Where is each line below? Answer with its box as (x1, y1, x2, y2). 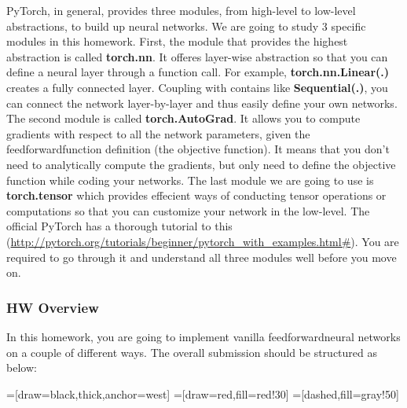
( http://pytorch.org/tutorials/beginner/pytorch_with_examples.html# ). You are (6, 233, 399, 249)
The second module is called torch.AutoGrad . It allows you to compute (6, 110, 361, 127)
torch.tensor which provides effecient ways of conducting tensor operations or (6, 187, 387, 204)
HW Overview (6, 297, 99, 317)
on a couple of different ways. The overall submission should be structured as (6, 344, 378, 360)
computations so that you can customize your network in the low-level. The (6, 202, 370, 219)
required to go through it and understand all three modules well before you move (6, 248, 397, 265)
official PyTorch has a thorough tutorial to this (6, 218, 233, 234)
